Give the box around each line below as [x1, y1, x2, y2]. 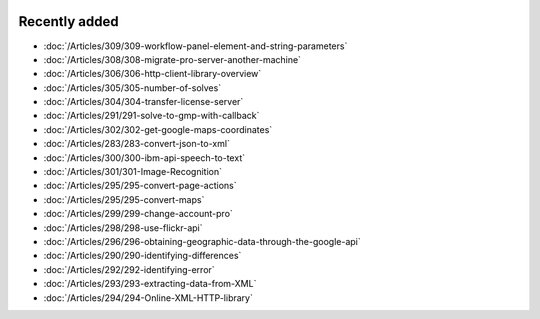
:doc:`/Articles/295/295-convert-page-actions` [43, 180, 237, 192]
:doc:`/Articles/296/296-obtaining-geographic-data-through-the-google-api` [43, 235, 362, 247]
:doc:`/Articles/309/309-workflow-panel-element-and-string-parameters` [43, 40, 348, 52]
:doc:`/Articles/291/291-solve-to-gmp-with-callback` [43, 110, 260, 122]
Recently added [18, 13, 119, 30]
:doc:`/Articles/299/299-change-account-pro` [43, 208, 234, 220]
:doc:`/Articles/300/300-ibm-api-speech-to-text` [43, 151, 245, 164]
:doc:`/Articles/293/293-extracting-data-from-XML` [43, 278, 257, 290]
